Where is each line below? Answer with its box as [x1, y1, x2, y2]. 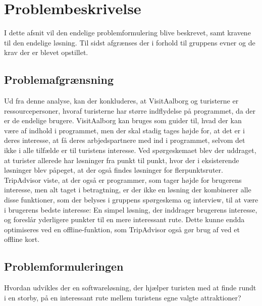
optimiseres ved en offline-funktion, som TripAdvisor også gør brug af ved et [4, 224, 240, 234]
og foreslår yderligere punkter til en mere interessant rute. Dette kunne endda [4, 214, 245, 225]
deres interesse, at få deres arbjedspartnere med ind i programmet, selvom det [4, 135, 245, 145]
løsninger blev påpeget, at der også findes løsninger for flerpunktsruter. [4, 165, 223, 175]
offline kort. [4, 234, 40, 244]
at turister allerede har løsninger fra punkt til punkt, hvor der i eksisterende [4, 155, 239, 165]
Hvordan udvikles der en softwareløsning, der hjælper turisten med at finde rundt [4, 282, 256, 293]
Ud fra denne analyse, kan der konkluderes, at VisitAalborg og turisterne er [4, 95, 239, 106]
